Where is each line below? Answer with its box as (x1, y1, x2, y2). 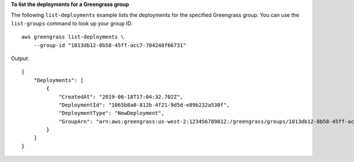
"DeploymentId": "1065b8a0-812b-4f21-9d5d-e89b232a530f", (58, 101, 230, 108)
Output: (11, 55, 29, 62)
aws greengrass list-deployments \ (21, 34, 124, 41)
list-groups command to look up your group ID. (11, 19, 133, 27)
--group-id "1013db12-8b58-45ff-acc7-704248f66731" (33, 42, 186, 48)
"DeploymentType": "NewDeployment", (58, 110, 165, 117)
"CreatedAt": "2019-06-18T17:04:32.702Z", (58, 93, 183, 100)
